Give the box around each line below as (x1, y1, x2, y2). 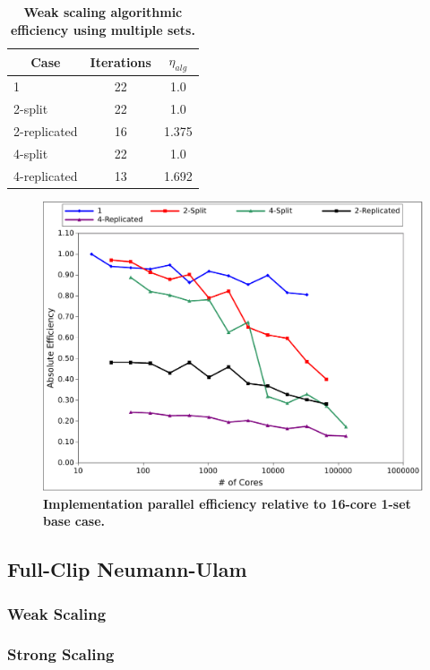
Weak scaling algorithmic (23, 3, 183, 21)
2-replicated (13, 121, 78, 140)
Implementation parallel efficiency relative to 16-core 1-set (43, 494, 411, 512)
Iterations (90, 52, 151, 71)
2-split (13, 99, 48, 118)
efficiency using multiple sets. (10, 20, 195, 39)
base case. (43, 511, 106, 530)
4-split (13, 143, 48, 162)
